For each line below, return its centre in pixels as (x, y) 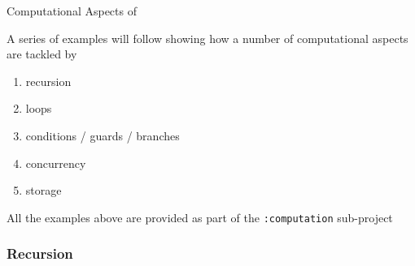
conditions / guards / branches (103, 135)
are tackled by (42, 54)
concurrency (56, 163)
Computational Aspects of (72, 11)
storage (44, 190)
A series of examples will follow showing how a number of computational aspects (207, 38)
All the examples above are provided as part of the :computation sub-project (200, 217)
